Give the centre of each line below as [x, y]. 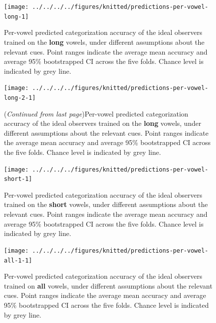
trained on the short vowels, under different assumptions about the [106, 204]
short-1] [18, 179]
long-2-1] [20, 98]
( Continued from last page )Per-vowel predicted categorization [96, 113]
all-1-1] [18, 260]
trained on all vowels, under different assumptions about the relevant [108, 285]
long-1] [16, 16]
